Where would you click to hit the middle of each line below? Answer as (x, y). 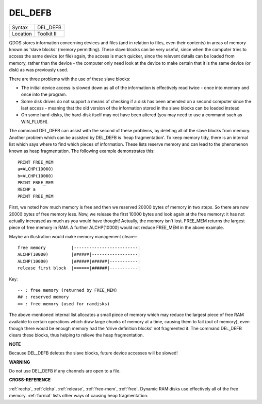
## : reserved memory (43, 297)
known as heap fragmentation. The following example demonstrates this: (82, 151)
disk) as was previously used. (39, 70)
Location (22, 34)
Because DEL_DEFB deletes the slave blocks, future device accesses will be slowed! (93, 353)
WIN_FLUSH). (35, 122)
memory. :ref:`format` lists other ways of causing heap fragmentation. (79, 396)
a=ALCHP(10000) (36, 169)
